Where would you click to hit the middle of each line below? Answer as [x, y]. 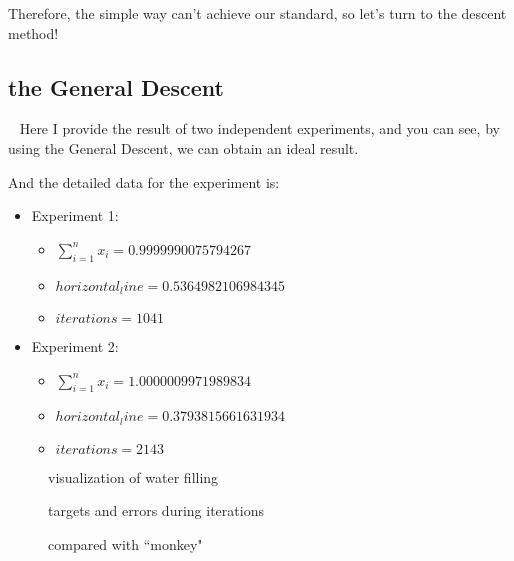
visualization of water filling [133, 476]
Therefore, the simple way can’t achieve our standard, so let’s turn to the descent [257, 13]
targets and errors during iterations [156, 510]
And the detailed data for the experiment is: [144, 181]
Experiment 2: [75, 346]
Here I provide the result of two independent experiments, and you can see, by [259, 128]
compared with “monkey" [125, 544]
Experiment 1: [75, 215]
